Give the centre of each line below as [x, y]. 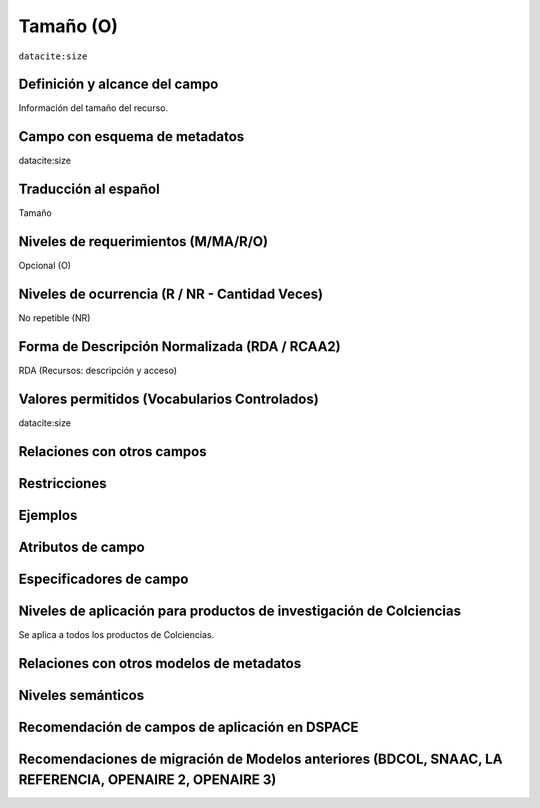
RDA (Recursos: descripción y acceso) [98, 370]
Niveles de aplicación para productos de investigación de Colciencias [240, 610]
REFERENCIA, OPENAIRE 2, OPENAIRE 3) [147, 780]
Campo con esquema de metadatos [131, 136]
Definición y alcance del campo [118, 84]
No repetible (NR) [54, 318]
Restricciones [62, 483]
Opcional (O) [45, 266]
